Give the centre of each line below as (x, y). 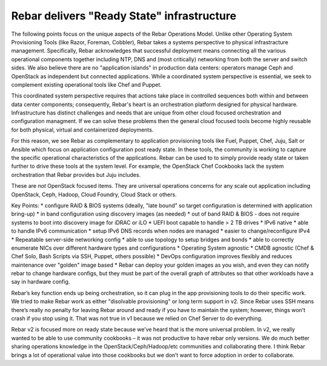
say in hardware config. (41, 282)
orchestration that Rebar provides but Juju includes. (76, 175)
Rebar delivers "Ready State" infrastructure (124, 16)
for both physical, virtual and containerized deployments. (82, 130)
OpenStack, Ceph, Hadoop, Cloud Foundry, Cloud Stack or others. (94, 195)
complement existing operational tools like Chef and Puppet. (86, 84)
